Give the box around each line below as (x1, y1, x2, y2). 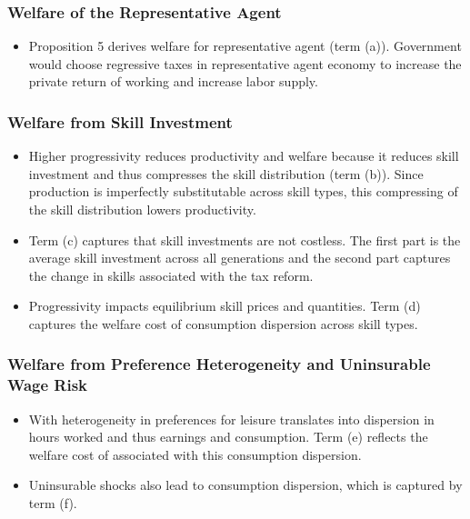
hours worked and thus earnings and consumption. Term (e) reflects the (28, 427, 428, 446)
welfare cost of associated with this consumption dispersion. (28, 444, 362, 464)
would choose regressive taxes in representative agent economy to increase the (28, 54, 462, 73)
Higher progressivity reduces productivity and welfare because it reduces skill (28, 146, 459, 165)
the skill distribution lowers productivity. (28, 200, 256, 218)
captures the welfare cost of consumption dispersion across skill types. (28, 314, 418, 333)
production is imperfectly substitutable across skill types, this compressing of (28, 182, 458, 201)
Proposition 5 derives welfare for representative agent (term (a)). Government (28, 36, 462, 55)
